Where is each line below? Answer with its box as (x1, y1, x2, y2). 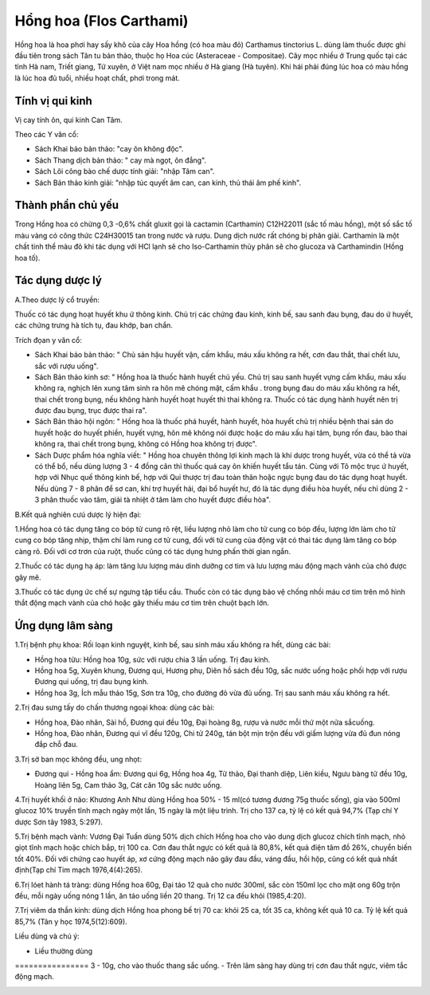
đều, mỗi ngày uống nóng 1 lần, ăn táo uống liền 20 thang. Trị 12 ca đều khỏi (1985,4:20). (14, 891, 307, 901)
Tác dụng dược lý (14, 273, 103, 287)
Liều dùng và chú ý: (14, 931, 80, 941)
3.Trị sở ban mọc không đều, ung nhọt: (14, 754, 143, 764)
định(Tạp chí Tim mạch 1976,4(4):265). (14, 865, 143, 875)
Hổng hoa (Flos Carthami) (14, 12, 189, 29)
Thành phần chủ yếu (14, 199, 119, 212)
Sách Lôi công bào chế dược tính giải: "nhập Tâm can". (34, 167, 215, 176)
